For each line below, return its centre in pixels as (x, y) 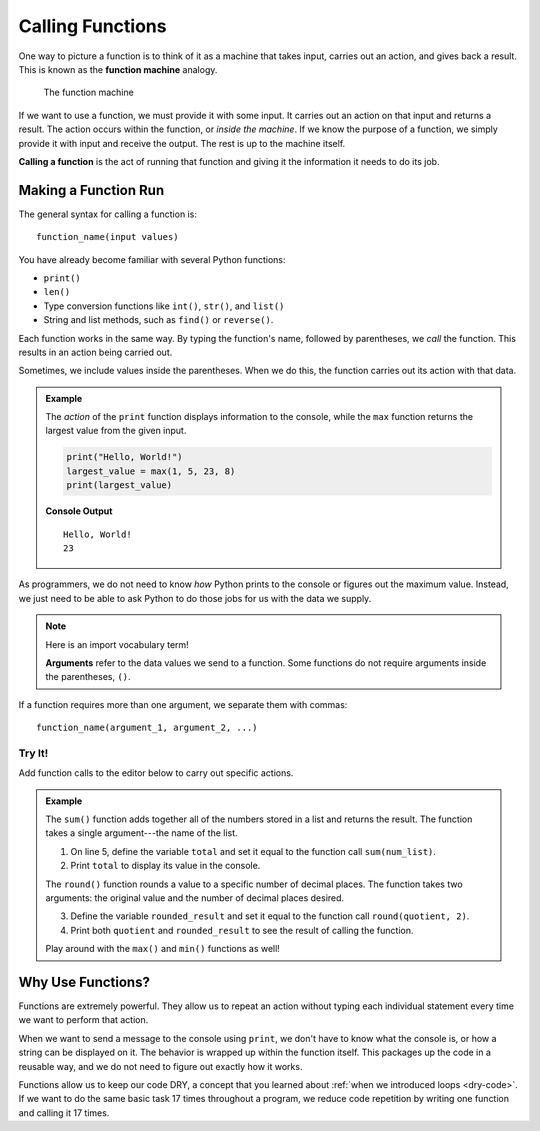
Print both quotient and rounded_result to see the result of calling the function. (242, 930)
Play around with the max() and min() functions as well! (162, 949)
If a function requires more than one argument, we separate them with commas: (183, 704)
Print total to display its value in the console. (165, 866)
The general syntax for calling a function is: (107, 214)
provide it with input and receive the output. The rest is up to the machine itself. (182, 143)
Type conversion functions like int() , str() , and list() (164, 306)
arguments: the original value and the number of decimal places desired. (195, 898)
